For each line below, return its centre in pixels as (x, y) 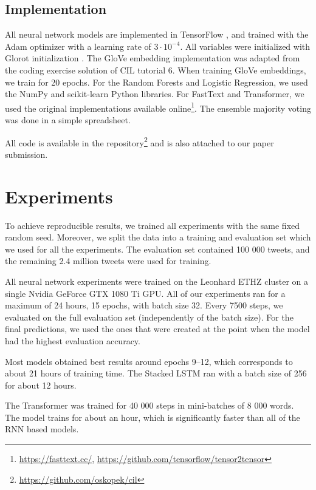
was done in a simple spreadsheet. (68, 120)
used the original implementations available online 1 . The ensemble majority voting (158, 107)
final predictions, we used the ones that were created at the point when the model (157, 329)
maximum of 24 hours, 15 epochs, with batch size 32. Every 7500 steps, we (144, 305)
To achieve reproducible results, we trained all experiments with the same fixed (153, 225)
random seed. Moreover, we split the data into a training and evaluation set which (158, 237)
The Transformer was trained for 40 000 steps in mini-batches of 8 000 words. (149, 405)
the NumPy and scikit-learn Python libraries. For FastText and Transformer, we (155, 94)
